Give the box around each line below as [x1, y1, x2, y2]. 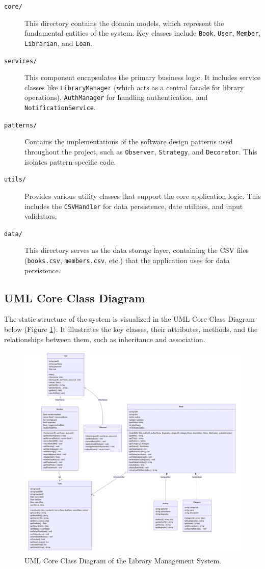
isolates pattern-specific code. [24, 156, 116, 167]
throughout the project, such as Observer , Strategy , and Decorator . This [24, 146, 257, 157]
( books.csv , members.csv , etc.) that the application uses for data [24, 255, 230, 266]
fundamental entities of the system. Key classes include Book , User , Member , [24, 28, 261, 38]
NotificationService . [24, 102, 96, 113]
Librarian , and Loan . [24, 37, 92, 48]
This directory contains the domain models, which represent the [24, 17, 224, 28]
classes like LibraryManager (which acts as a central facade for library [24, 82, 244, 92]
